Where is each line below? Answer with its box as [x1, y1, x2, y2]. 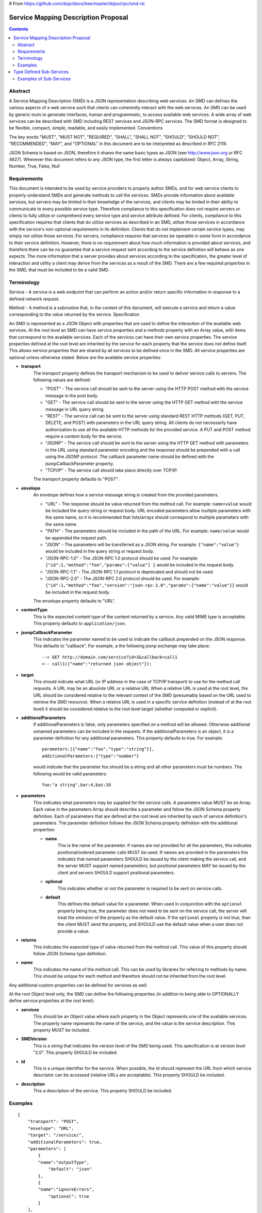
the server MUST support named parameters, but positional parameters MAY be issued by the [57, 863, 246, 869]
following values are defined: [33, 377, 91, 383]
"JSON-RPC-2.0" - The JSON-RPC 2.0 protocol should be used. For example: [45, 575, 200, 581]
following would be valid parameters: [33, 770, 107, 776]
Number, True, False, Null [9, 163, 60, 169]
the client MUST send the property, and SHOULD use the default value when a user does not [57, 921, 244, 927]
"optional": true [48, 1194, 90, 1199]
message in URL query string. [45, 406, 105, 412]
